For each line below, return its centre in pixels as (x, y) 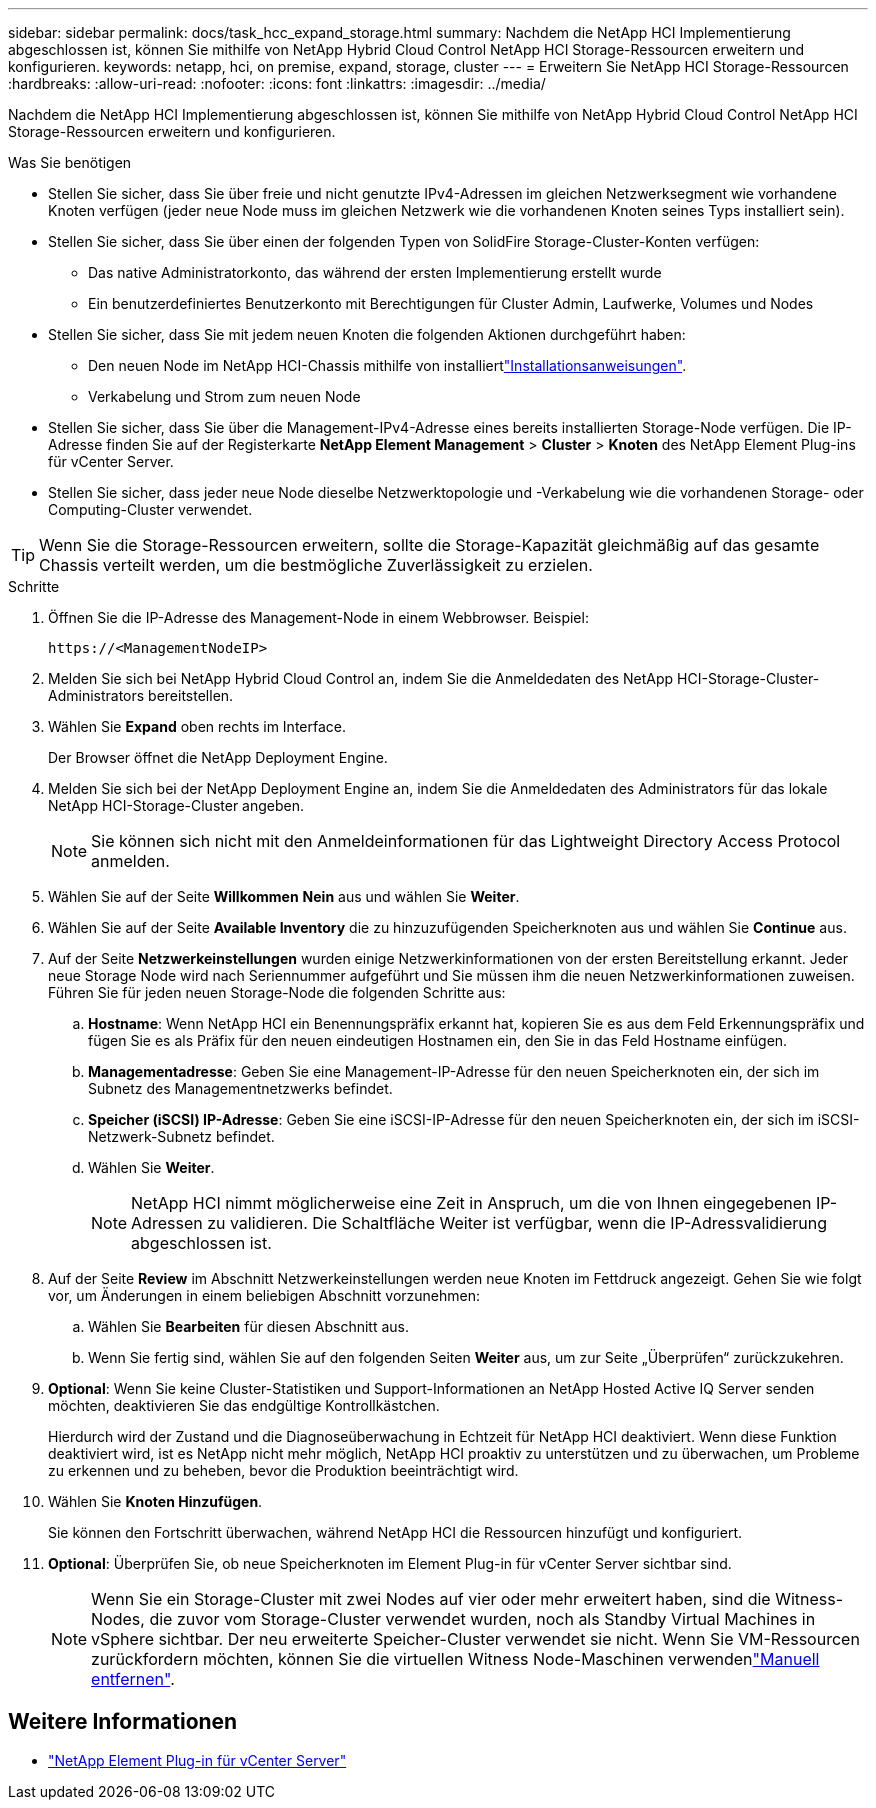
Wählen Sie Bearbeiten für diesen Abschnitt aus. (248, 1326)
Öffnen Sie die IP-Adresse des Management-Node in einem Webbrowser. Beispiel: (318, 617)
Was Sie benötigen (70, 162)
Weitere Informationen (123, 1722)
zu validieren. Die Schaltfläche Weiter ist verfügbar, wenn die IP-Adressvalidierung (517, 1223)
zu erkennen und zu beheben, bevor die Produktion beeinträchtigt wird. (283, 1470)
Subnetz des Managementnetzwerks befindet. (240, 1088)
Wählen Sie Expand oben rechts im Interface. (197, 726)
